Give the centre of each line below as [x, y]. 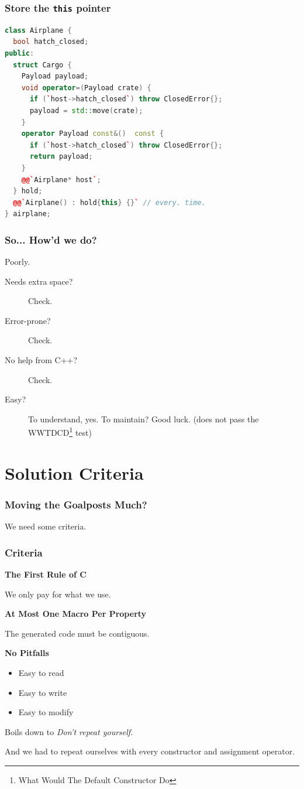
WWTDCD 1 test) [60, 432]
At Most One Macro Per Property [76, 614]
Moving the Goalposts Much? [76, 504]
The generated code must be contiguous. [77, 633]
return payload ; [61, 157]
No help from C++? [41, 360]
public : [20, 53]
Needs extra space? [39, 281]
